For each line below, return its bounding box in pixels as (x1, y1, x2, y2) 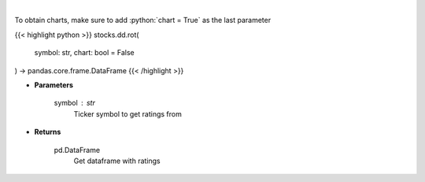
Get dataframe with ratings (73, 156, 161, 165)
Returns (34, 127, 61, 137)
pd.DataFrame (54, 145, 101, 154)
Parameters (34, 80, 74, 90)
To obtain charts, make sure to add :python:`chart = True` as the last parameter (14, 16, 272, 25)
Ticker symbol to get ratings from (73, 109, 183, 118)
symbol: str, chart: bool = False (34, 48, 135, 58)
